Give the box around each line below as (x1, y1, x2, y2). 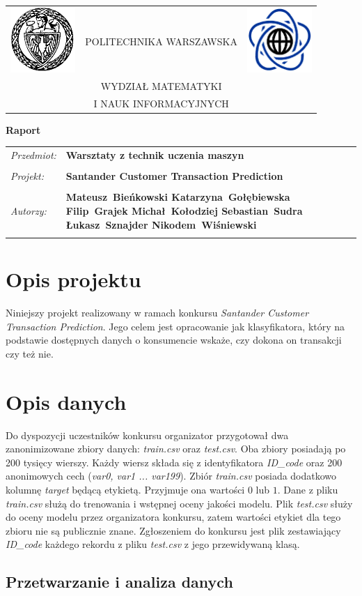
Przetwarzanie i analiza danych (6, 571, 233, 593)
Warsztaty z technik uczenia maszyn (65, 148, 244, 162)
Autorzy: (10, 203, 47, 217)
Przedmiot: (10, 148, 56, 162)
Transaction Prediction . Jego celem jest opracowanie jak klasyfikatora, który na (6, 319, 345, 333)
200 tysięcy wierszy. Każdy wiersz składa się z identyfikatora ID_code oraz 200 (6, 454, 343, 469)
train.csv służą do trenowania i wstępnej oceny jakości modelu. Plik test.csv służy (6, 496, 353, 510)
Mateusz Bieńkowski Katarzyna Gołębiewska (65, 190, 290, 204)
